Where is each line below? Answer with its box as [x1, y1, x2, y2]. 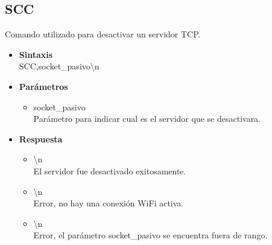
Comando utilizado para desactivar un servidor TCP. [5, 28, 201, 40]
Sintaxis [19, 48, 53, 60]
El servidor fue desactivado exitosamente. [33, 164, 186, 177]
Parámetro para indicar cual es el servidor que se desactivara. [33, 112, 261, 125]
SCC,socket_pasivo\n [19, 60, 100, 72]
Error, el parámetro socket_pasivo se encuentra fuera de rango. [33, 229, 268, 241]
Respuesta [19, 132, 63, 145]
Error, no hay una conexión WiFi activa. [33, 197, 184, 209]
